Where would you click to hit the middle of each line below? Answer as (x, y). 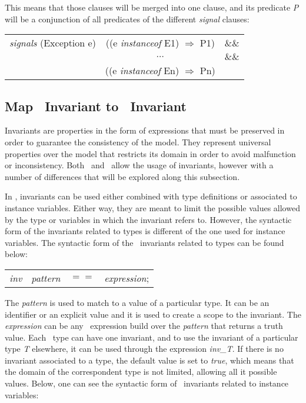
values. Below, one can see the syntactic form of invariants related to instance (147, 383)
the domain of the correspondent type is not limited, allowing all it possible (141, 372)
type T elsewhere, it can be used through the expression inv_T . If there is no (144, 349)
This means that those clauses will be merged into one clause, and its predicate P (152, 7)
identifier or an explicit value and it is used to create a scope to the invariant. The (153, 314)
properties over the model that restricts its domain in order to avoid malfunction (150, 153)
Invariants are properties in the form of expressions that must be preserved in (145, 130)
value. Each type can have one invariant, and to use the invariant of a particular (152, 337)
